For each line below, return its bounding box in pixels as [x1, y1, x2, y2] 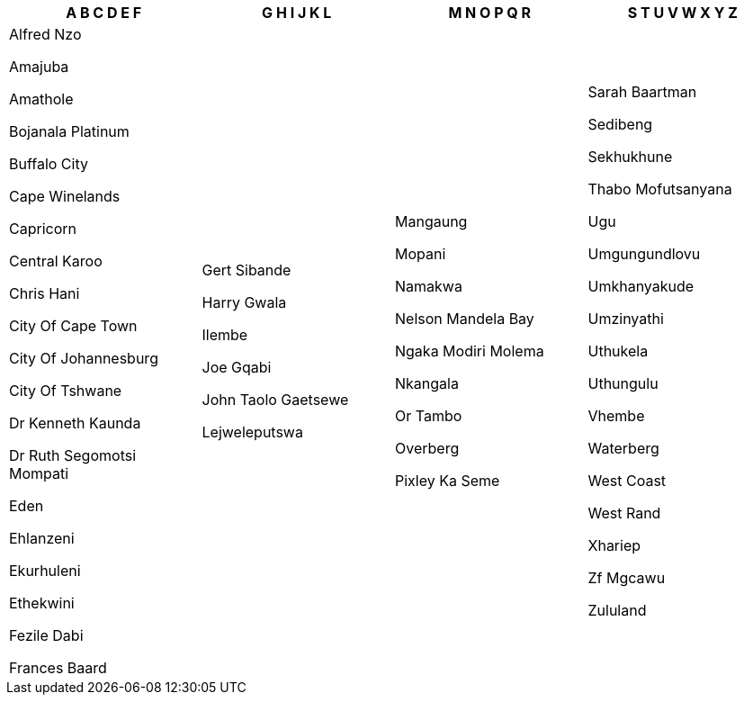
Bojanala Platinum [9, 122, 130, 140]
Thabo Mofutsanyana [587, 180, 732, 198]
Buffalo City [9, 155, 88, 173]
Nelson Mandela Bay [395, 310, 534, 328]
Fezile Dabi [9, 626, 84, 644]
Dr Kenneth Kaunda [9, 414, 141, 432]
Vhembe [587, 407, 645, 425]
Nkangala [395, 374, 459, 392]
